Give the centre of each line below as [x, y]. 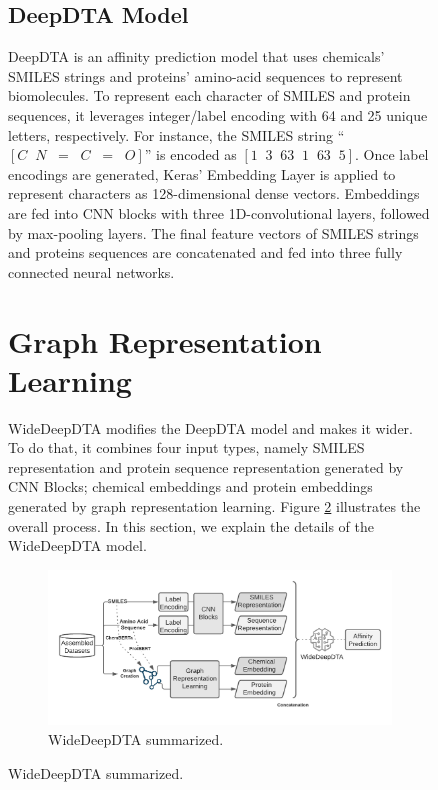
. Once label [391, 154]
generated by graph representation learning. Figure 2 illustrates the [214, 506]
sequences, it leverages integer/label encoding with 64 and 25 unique [218, 114]
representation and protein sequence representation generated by [206, 466]
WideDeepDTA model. [77, 545]
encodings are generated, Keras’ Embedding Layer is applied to [202, 173]
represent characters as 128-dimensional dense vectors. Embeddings [214, 193]
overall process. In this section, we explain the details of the [191, 525]
